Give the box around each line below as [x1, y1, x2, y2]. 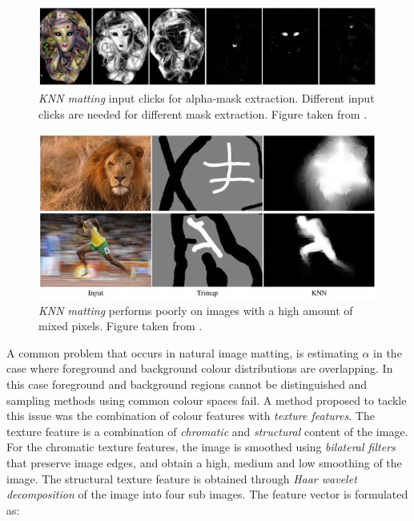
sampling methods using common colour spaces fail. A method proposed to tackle [6, 391, 407, 408]
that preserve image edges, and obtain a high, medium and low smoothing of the [6, 454, 402, 471]
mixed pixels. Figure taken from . [38, 317, 203, 334]
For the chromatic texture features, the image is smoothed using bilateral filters [6, 438, 396, 455]
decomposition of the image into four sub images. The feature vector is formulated [6, 486, 408, 503]
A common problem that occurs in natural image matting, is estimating [6, 344, 359, 361]
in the [373, 344, 402, 361]
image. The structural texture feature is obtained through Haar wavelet [6, 470, 357, 487]
